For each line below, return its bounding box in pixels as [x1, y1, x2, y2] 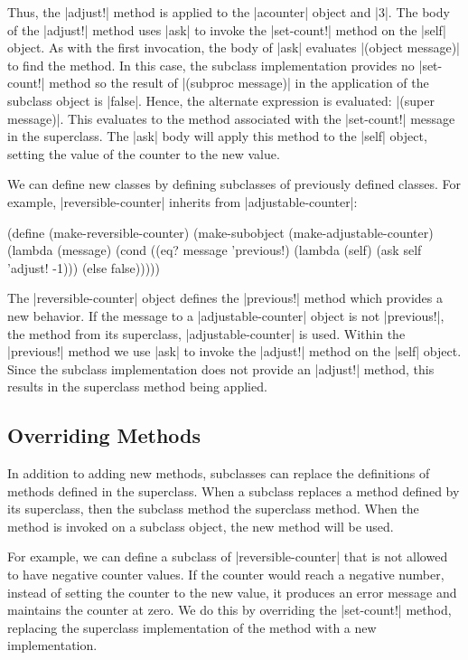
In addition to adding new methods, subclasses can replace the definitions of [7, 464, 430, 483]
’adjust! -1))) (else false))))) [7, 258, 161, 277]
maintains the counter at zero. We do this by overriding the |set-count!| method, [7, 600, 452, 619]
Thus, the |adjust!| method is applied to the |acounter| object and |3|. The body [7, 3, 450, 21]
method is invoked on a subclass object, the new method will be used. [7, 516, 394, 535]
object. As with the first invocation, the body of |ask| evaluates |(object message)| [7, 38, 460, 57]
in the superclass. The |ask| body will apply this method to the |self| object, [7, 127, 427, 146]
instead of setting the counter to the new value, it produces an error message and [7, 582, 457, 601]
